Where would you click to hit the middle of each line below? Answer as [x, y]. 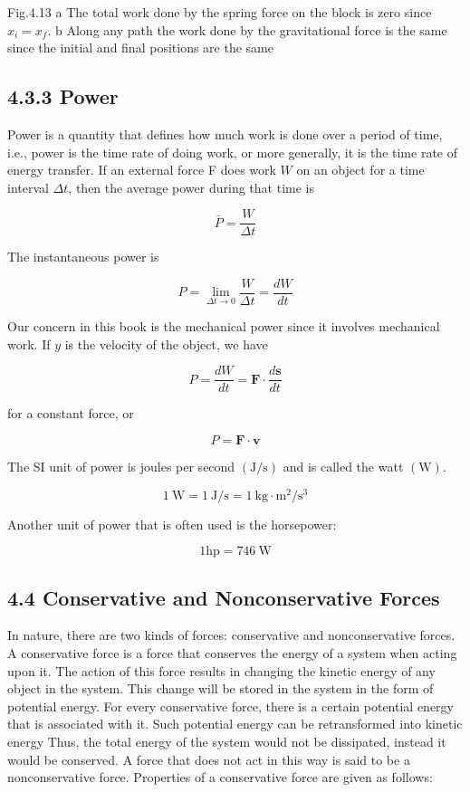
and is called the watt [343, 466]
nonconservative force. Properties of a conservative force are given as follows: [220, 777]
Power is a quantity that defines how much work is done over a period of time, [225, 134]
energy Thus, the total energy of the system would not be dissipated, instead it [227, 741]
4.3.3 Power [63, 96]
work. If [29, 344]
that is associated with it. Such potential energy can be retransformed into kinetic [235, 724]
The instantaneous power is [83, 257]
